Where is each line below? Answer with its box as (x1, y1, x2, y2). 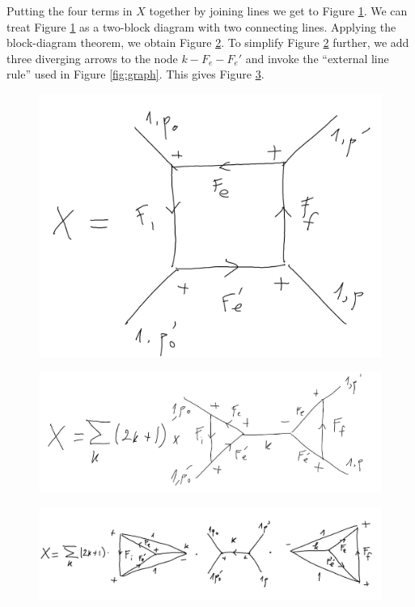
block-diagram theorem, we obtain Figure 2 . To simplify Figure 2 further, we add (6, 34, 409, 51)
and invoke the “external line (245, 49, 389, 66)
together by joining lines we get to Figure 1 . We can (149, 2, 408, 19)
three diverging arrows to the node (6, 49, 178, 66)
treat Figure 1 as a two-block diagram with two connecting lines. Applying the (6, 18, 396, 35)
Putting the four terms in (6, 2, 133, 19)
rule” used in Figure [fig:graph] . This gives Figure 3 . (6, 66, 265, 83)
